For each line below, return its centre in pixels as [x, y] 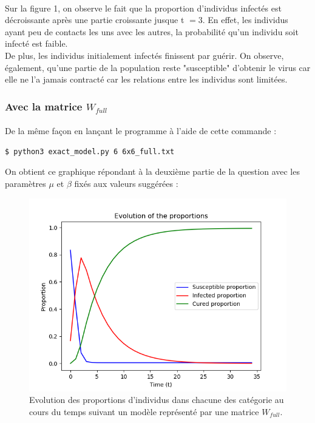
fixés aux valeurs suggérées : [126, 183]
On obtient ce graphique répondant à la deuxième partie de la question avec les [152, 171]
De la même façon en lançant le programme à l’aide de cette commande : [141, 131]
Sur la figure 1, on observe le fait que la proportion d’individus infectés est [143, 8]
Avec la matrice [44, 106]
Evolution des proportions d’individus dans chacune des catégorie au [157, 400]
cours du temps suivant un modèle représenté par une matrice [144, 411]
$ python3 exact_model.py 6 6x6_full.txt [90, 151]
